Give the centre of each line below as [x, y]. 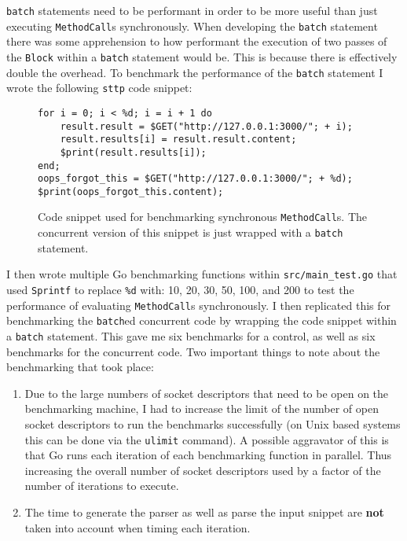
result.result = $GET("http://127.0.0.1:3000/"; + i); [206, 126]
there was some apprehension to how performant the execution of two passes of [197, 41]
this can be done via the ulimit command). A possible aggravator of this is [207, 439]
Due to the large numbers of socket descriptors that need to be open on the [207, 393]
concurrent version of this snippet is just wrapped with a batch [191, 232]
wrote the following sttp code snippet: [99, 88]
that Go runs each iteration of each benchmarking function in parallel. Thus [208, 455]
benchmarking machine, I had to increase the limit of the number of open [202, 409]
